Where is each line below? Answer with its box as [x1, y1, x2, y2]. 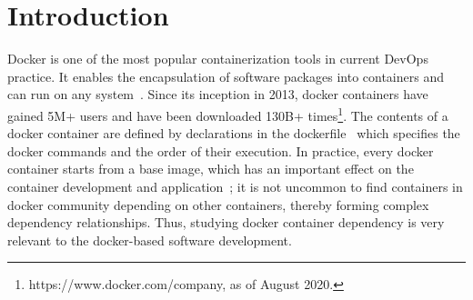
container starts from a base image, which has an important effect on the [7, 159, 414, 178]
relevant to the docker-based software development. [7, 230, 292, 249]
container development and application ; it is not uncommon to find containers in [7, 176, 463, 195]
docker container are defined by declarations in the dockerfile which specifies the [7, 124, 460, 143]
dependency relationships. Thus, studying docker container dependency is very [7, 213, 445, 232]
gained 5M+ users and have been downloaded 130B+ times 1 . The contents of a [7, 103, 448, 125]
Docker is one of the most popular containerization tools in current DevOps [7, 49, 428, 68]
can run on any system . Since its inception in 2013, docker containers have [7, 85, 428, 104]
